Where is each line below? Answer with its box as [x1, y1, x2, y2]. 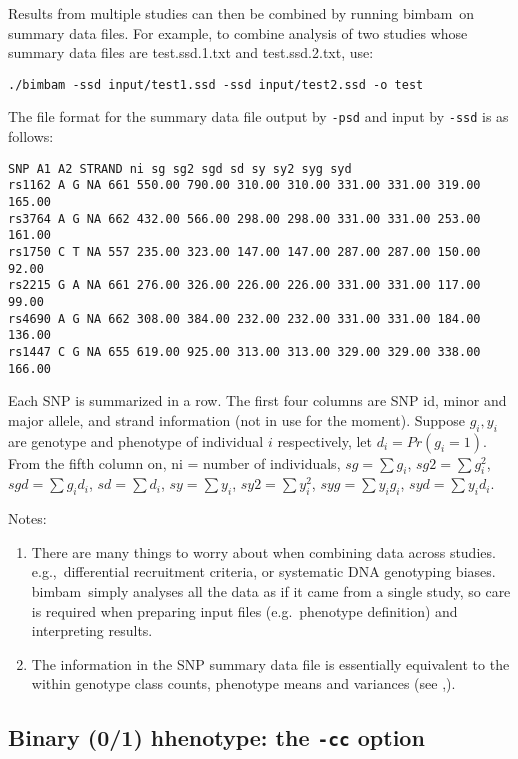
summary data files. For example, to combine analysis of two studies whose [8, 22, 468, 43]
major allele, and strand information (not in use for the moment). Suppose [8, 409, 465, 430]
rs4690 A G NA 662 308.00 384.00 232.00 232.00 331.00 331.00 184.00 [8, 311, 481, 326]
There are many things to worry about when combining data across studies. [31, 541, 496, 562]
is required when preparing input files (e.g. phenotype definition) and [31, 600, 458, 621]
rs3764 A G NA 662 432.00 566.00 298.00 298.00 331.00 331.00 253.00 [8, 211, 481, 226]
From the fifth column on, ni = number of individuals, [8, 452, 341, 473]
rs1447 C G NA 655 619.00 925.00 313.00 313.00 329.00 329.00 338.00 [8, 344, 481, 359]
